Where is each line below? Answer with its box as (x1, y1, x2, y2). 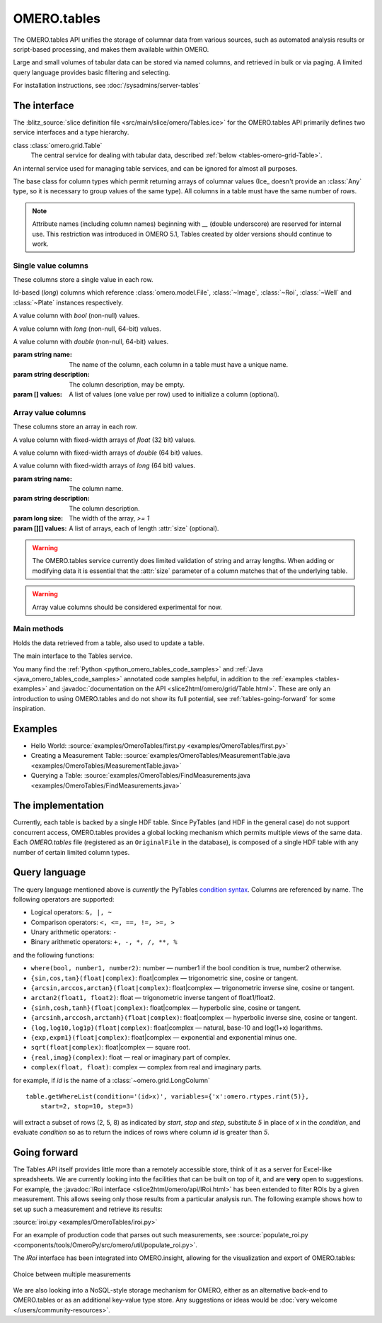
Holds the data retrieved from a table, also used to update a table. (13, 638, 205, 647)
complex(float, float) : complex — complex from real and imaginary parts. (30, 1063, 262, 1072)
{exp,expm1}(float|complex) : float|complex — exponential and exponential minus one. (30, 1033, 297, 1041)
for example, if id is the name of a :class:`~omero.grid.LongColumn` (13, 1076, 210, 1084)
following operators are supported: (13, 895, 115, 903)
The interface (13, 99, 74, 111)
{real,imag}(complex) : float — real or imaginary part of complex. (30, 1052, 231, 1062)
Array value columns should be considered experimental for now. (32, 603, 222, 611)
